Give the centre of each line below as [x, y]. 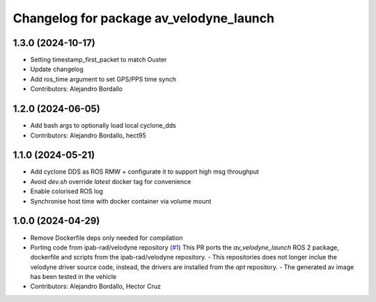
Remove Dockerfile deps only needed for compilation [107, 238]
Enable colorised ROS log [67, 191]
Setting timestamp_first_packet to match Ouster [99, 60]
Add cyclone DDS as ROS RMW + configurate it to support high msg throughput [144, 172]
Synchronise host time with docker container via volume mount [121, 201]
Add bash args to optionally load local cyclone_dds [103, 126]
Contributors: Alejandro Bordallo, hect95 [88, 135]
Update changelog [57, 69]
